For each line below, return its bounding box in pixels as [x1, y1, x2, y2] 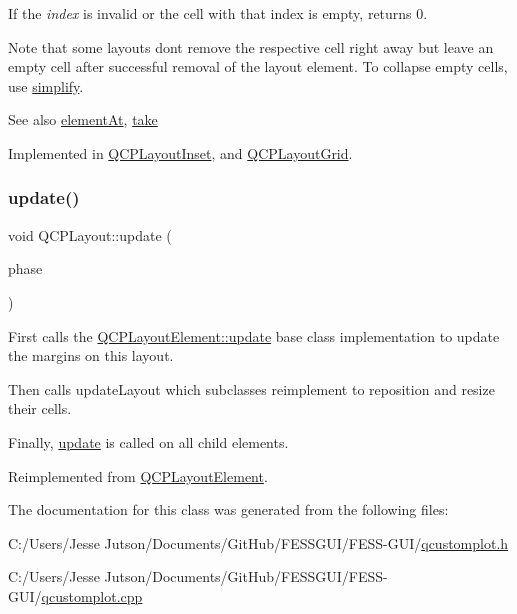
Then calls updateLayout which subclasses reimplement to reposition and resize [8, 378, 495, 399]
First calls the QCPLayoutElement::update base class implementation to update [8, 325, 500, 346]
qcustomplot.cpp [41, 585, 143, 606]
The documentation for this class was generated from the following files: [8, 499, 449, 520]
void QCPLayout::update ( [8, 224, 172, 245]
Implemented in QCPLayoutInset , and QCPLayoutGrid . [8, 142, 353, 163]
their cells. [8, 398, 72, 419]
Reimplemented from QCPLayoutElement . [8, 465, 268, 486]
